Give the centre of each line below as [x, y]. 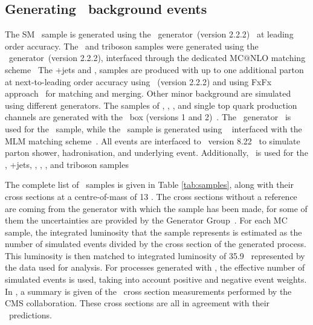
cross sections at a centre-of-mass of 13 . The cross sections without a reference [151, 196]
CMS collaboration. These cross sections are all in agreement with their [137, 303]
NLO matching [278, 58]
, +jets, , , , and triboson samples [67, 164]
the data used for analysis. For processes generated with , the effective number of [155, 267]
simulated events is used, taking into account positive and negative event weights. [156, 279]
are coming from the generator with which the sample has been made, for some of [156, 208]
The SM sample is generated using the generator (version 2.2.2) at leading [149, 34]
